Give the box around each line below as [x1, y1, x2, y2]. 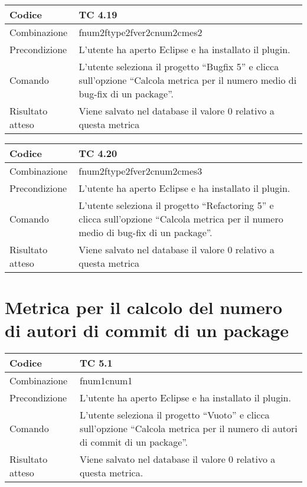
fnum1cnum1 [79, 374, 133, 388]
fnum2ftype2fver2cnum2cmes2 [79, 25, 203, 39]
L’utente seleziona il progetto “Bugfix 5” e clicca [79, 60, 279, 73]
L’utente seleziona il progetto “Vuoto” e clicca [79, 408, 270, 422]
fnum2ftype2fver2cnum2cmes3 [79, 164, 203, 178]
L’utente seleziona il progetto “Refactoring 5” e [79, 198, 274, 212]
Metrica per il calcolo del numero [5, 295, 283, 319]
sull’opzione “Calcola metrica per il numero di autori [79, 421, 298, 436]
